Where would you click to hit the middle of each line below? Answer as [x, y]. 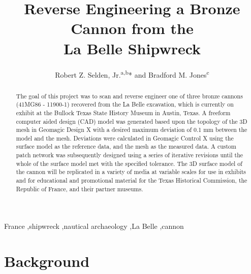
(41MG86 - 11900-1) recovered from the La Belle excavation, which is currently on [125, 104]
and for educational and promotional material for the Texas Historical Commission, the [132, 180]
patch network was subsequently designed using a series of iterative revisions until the [130, 155]
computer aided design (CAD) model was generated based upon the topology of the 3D [132, 121]
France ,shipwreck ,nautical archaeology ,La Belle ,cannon [94, 226]
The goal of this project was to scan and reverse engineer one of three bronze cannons [129, 96]
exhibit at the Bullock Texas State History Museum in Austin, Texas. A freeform [123, 112]
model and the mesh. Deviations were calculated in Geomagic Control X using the [125, 138]
